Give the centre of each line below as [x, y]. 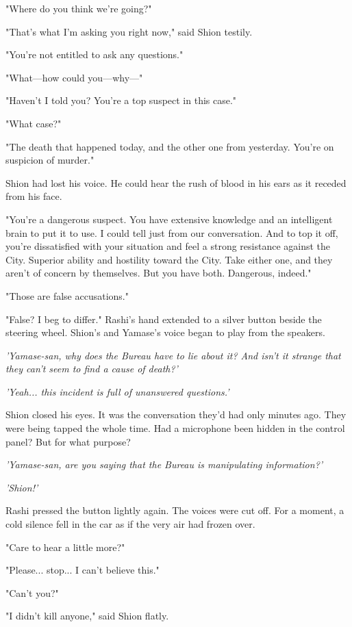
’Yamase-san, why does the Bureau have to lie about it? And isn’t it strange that [173, 355]
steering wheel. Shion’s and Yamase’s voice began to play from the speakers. [165, 332]
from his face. [34, 196]
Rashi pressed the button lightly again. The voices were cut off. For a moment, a [175, 510]
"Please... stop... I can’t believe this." [83, 570]
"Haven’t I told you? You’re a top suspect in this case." [121, 100]
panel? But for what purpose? [68, 441]
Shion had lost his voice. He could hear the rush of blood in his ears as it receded [176, 182]
